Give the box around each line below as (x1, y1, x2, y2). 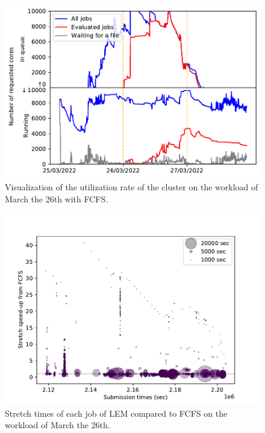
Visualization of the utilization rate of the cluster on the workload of (5, 181, 258, 193)
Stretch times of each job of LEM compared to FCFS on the (5, 407, 228, 419)
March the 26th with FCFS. (5, 192, 108, 205)
